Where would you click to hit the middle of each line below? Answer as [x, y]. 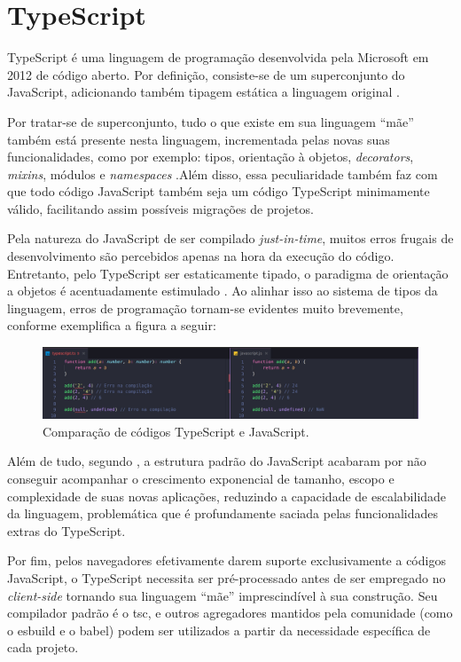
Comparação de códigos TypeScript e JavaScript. [176, 431]
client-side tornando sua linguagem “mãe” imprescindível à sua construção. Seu [223, 595]
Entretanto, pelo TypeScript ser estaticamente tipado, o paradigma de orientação [228, 273]
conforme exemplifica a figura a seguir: [112, 325]
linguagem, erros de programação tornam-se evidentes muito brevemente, [205, 307]
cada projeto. [43, 647]
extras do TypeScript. [66, 530]
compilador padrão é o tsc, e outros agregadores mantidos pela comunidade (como [230, 613]
